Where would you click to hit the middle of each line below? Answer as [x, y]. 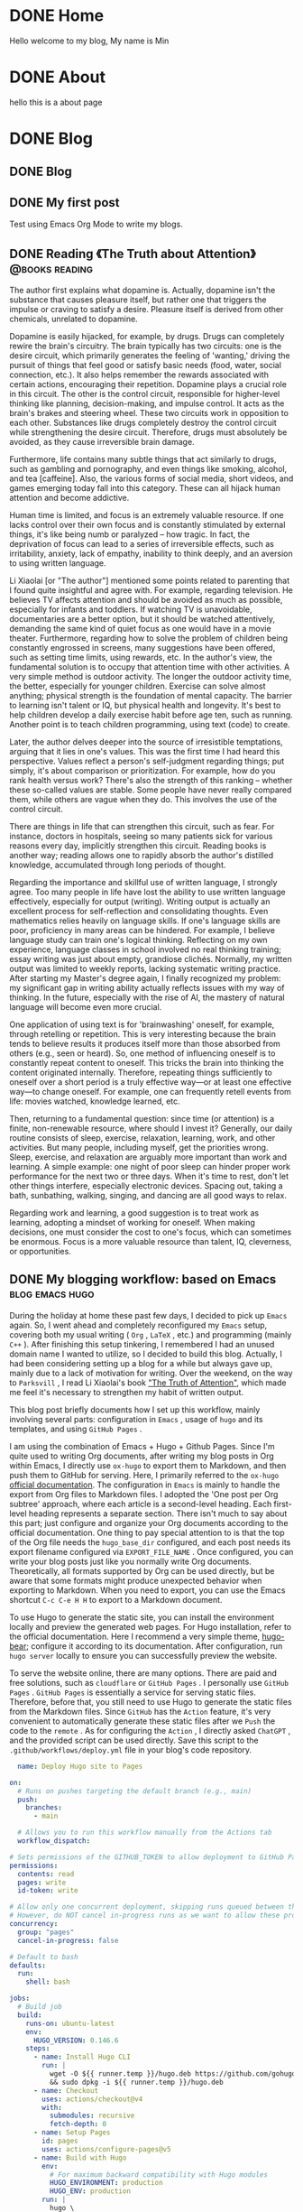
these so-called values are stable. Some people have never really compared [151, 790]
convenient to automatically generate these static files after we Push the [142, 1721]
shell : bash [48, 1982]
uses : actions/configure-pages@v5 [106, 2149]
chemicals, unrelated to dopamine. [73, 319]
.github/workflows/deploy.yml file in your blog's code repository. [131, 1749]
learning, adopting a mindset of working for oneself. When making [132, 1223]
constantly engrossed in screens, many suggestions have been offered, [142, 648]
